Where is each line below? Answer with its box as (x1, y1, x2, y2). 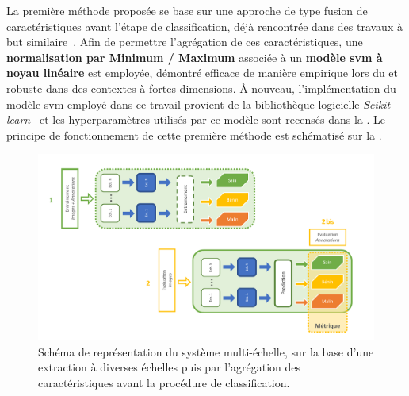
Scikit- (363, 95, 395, 112)
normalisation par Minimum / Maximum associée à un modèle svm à (6, 48, 383, 65)
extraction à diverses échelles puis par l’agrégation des (38, 359, 301, 375)
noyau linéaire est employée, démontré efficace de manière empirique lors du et (6, 64, 399, 81)
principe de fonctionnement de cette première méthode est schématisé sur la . (6, 126, 382, 143)
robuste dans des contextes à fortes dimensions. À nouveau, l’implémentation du (6, 79, 396, 96)
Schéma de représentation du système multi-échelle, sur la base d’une (38, 343, 374, 359)
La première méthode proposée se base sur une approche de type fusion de (6, 2, 368, 18)
